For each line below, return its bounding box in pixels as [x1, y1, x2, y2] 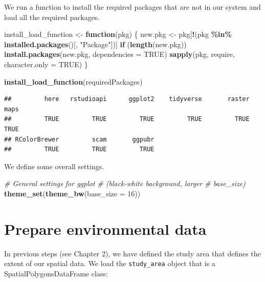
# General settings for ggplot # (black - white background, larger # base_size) [4, 178, 246, 189]
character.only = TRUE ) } [4, 58, 88, 69]
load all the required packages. [4, 11, 100, 22]
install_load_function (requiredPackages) [4, 76, 143, 87]
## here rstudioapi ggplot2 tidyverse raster [4, 95, 250, 103]
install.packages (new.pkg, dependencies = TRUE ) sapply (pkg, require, [4, 49, 235, 59]
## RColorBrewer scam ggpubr [4, 135, 154, 143]
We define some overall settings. [4, 160, 104, 171]
